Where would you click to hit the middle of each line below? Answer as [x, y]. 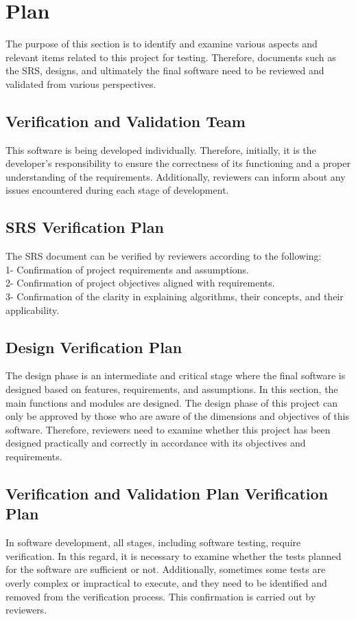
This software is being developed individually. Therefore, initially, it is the [161, 149]
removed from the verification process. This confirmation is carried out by [161, 596]
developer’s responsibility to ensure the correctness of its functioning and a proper [178, 163]
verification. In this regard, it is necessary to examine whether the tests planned [174, 555]
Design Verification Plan [94, 347]
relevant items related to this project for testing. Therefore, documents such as [171, 57]
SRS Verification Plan [85, 227]
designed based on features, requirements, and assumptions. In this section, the [172, 389]
